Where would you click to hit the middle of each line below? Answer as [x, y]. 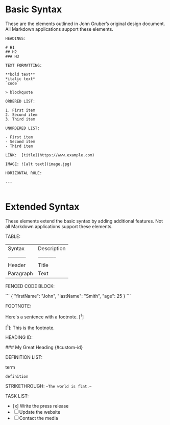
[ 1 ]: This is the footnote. [30, 327]
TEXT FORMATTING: [24, 65]
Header [17, 265]
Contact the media [39, 418]
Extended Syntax [42, 207]
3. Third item [20, 119]
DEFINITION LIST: [24, 357]
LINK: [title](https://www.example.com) [50, 155]
